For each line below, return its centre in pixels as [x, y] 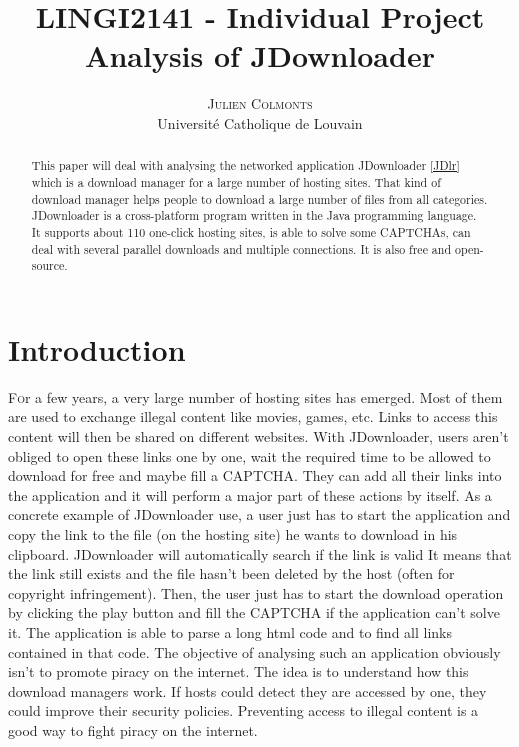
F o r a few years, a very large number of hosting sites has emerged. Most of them [255, 396]
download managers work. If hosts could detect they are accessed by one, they [247, 690]
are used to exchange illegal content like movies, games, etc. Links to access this [253, 416]
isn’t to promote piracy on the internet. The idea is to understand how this [238, 671]
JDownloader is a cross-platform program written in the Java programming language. [254, 215]
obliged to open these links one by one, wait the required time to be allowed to [249, 455]
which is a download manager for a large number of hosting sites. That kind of [236, 181]
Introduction [97, 348]
